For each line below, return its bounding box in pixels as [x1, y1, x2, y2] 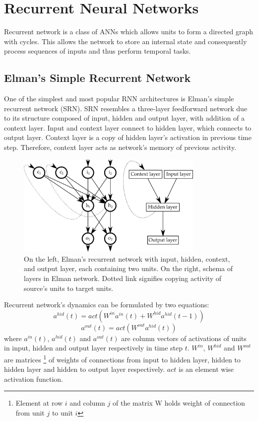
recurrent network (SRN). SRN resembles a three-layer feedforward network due [4, 103, 248, 113]
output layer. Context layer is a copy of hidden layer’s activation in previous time [4, 132, 252, 142]
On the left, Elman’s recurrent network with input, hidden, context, [24, 253, 230, 264]
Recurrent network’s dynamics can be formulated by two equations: [4, 299, 209, 310]
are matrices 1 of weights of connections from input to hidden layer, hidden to [4, 352, 241, 364]
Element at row [15, 398, 63, 408]
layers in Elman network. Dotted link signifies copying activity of [24, 273, 222, 283]
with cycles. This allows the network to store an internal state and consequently [4, 36, 247, 46]
